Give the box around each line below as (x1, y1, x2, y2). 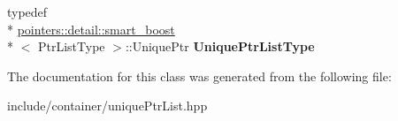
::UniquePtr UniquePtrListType (125, 37, 315, 56)
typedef (7, 3, 48, 20)
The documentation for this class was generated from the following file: (7, 66, 392, 85)
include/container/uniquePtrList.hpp (7, 96, 208, 115)
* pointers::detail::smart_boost (7, 19, 175, 38)
